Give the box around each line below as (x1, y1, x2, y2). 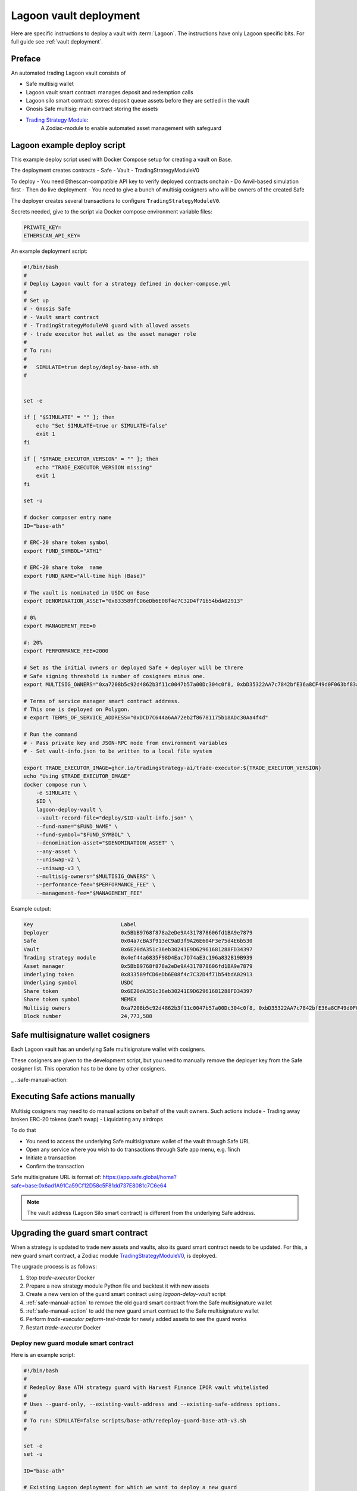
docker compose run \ (23, 781, 87, 788)
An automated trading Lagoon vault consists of (11, 69, 126, 76)
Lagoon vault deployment (11, 9, 140, 22)
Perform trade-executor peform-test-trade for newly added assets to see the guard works (26, 1316, 247, 1323)
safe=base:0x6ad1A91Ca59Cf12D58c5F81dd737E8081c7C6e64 (11, 1181, 167, 1189)
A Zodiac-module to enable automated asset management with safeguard (40, 125, 222, 132)
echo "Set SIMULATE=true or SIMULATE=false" (36, 422, 168, 429)
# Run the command (23, 731, 77, 738)
